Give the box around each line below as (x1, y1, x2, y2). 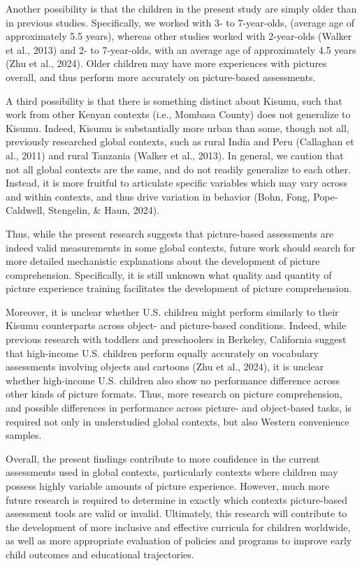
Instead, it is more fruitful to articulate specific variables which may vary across (6, 175, 348, 190)
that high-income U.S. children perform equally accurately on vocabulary (6, 345, 319, 360)
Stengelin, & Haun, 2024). (48, 203, 160, 217)
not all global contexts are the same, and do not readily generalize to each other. (6, 161, 352, 176)
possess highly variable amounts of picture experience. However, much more (6, 479, 330, 493)
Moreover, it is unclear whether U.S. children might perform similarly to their (6, 304, 339, 319)
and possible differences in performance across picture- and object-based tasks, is (6, 400, 352, 415)
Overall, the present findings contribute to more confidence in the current (6, 451, 320, 465)
